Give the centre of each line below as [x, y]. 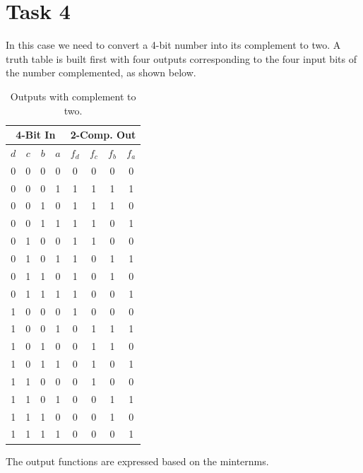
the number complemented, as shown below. [101, 72]
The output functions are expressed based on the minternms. [137, 461]
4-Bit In [36, 135]
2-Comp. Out [103, 135]
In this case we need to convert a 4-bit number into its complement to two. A [173, 45]
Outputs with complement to [73, 96]
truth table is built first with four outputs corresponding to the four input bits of [181, 58]
